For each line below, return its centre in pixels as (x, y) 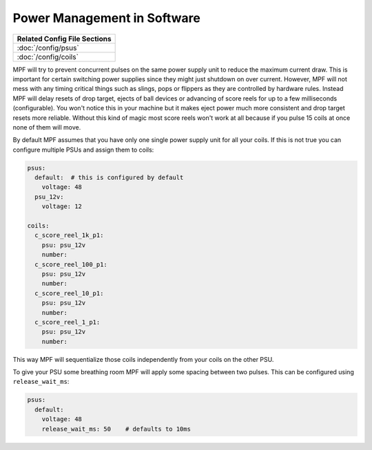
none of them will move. (47, 127)
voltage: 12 (62, 206)
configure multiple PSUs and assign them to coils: (83, 150)
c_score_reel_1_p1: (68, 322)
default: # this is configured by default (109, 178)
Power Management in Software (107, 18)
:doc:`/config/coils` (48, 57)
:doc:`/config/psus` (48, 48)
